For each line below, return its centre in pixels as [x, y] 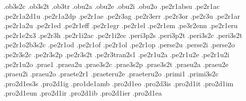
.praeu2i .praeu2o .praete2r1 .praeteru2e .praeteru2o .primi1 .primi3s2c [111, 74]
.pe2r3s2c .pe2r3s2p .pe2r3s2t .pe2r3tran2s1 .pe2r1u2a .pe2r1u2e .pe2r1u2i [117, 54]
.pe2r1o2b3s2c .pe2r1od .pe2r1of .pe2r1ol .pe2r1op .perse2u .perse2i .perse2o [119, 45]
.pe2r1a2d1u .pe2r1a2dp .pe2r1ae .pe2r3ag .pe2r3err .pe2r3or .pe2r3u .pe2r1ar [122, 16]
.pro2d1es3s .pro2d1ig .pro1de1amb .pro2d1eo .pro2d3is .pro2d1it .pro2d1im [119, 83]
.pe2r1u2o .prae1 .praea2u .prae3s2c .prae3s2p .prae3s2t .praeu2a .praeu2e [116, 64]
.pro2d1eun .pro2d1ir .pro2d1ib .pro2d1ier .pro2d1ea [83, 93]
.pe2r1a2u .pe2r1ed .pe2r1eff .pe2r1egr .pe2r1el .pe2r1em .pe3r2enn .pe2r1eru [121, 25]
